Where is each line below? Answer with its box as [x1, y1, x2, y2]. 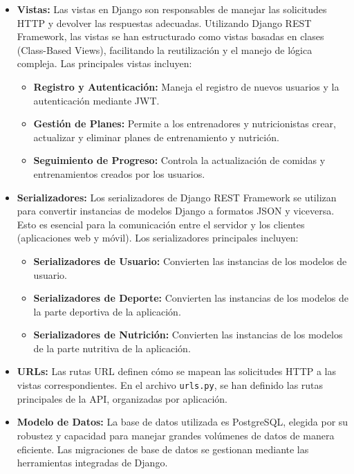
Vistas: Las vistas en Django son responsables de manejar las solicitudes [17, 2, 327, 16]
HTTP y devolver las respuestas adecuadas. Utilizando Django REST [17, 15, 312, 30]
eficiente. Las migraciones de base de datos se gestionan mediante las [17, 441, 309, 456]
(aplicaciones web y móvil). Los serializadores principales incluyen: [17, 230, 299, 245]
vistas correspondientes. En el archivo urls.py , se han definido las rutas [17, 378, 324, 392]
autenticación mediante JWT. [33, 93, 160, 107]
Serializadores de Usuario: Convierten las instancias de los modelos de [33, 253, 347, 268]
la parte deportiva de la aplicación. [33, 304, 181, 318]
